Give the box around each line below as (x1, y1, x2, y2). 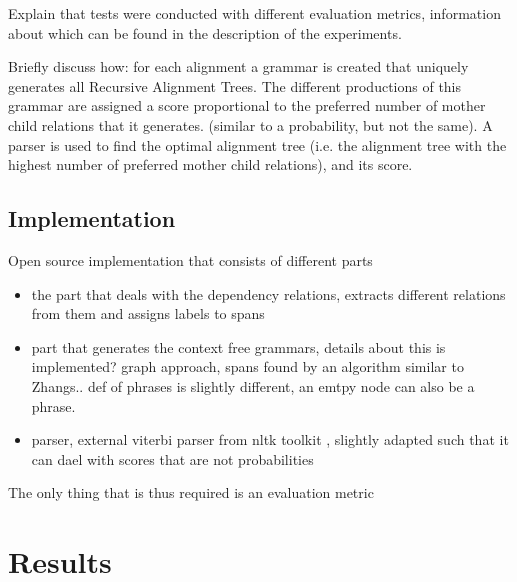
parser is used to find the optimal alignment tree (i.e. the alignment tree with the (8, 134, 507, 155)
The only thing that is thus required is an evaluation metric (8, 482, 374, 503)
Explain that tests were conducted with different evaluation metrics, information (8, 3, 501, 23)
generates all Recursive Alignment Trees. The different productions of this (8, 75, 462, 96)
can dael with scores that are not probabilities (31, 448, 314, 469)
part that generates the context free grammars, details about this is (31, 336, 446, 357)
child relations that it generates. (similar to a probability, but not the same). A (8, 114, 493, 135)
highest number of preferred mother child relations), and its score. (8, 154, 413, 175)
